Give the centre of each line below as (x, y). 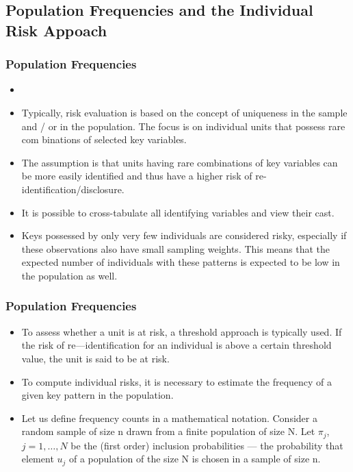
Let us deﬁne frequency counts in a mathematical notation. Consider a (169, 418)
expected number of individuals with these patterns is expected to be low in (181, 262)
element (38, 459)
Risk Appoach (56, 30)
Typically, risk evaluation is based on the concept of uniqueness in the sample (184, 112)
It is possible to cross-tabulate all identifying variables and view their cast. (178, 212)
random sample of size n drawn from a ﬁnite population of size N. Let (168, 431)
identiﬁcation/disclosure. (73, 189)
